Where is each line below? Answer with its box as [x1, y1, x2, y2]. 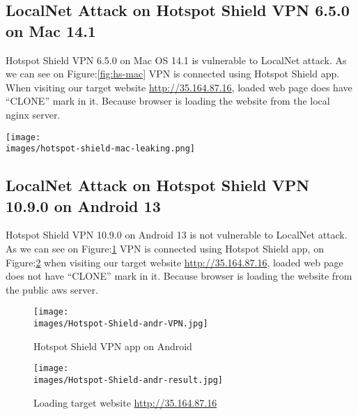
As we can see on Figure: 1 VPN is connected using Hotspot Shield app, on [6, 241, 324, 256]
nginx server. [6, 107, 61, 121]
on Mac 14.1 [6, 20, 96, 41]
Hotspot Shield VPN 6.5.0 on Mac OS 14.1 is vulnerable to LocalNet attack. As [6, 52, 347, 67]
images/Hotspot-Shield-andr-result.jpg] [33, 375, 224, 385]
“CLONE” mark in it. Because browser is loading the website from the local [6, 93, 330, 108]
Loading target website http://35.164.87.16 [33, 395, 217, 409]
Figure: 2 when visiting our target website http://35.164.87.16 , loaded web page [6, 255, 343, 269]
